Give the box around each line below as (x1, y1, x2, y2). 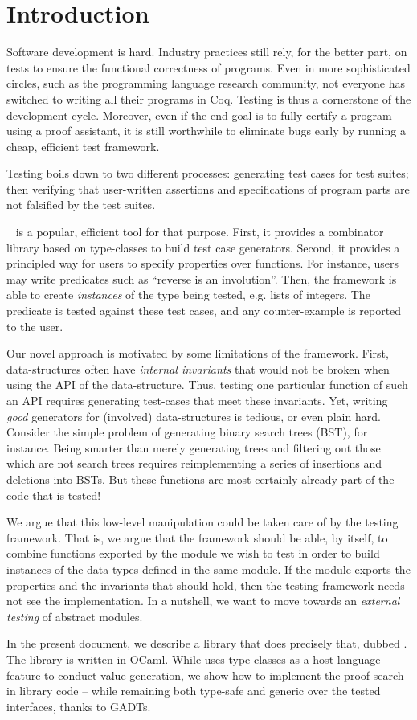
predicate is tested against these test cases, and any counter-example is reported (6, 302, 402, 319)
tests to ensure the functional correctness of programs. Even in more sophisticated (6, 59, 411, 76)
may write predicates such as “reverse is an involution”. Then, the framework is (6, 270, 397, 287)
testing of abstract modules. (6, 607, 143, 624)
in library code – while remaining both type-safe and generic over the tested (6, 682, 381, 699)
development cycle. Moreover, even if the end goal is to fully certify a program (6, 106, 392, 123)
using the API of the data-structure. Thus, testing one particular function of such (6, 376, 408, 393)
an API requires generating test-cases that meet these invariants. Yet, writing (6, 392, 388, 408)
